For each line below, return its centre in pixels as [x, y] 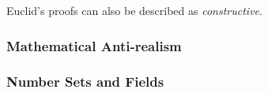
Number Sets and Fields [85, 82]
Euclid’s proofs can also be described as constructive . [134, 10]
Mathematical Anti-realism [94, 45]
